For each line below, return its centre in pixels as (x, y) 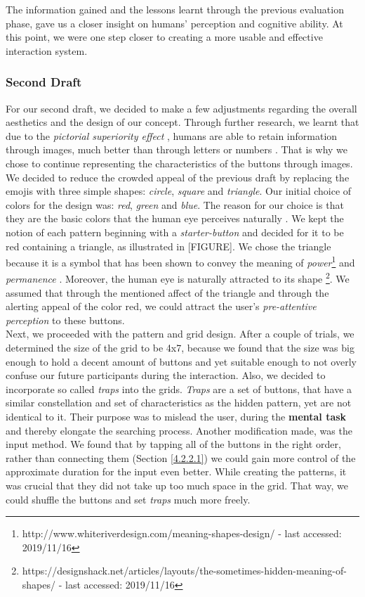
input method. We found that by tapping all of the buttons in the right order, (173, 444)
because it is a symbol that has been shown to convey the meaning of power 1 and (180, 261)
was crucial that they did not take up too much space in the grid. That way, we (177, 485)
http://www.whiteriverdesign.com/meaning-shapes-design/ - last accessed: (182, 533)
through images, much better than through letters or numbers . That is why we (177, 149)
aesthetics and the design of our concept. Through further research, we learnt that (182, 122)
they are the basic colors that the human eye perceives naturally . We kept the (175, 218)
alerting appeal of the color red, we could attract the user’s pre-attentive (161, 306)
